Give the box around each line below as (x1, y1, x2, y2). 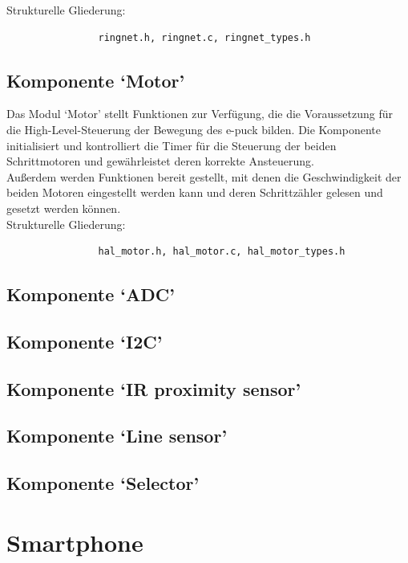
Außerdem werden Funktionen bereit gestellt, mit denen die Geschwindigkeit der (6, 168, 402, 185)
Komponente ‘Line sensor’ (6, 423, 228, 448)
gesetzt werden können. (6, 199, 121, 216)
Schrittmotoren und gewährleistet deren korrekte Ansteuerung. (6, 153, 314, 169)
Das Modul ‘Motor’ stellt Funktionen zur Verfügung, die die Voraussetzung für (6, 105, 394, 122)
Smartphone (6, 525, 143, 558)
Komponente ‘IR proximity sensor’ (6, 376, 301, 401)
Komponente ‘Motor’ (6, 67, 185, 92)
